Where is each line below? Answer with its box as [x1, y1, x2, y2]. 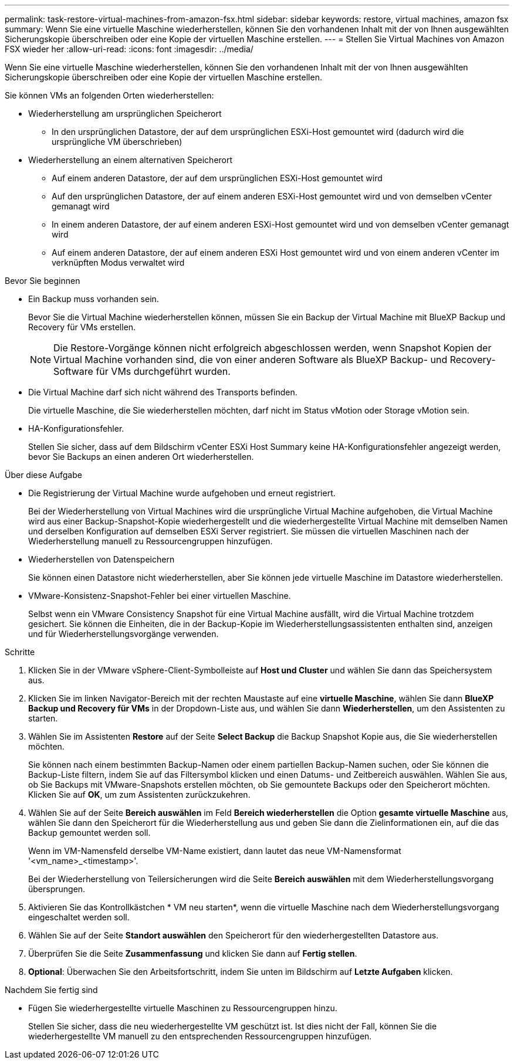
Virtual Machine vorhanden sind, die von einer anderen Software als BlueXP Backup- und [53, 354, 448, 365]
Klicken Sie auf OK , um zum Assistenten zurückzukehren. [28, 789, 251, 799]
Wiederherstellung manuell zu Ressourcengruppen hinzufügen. [28, 536, 273, 546]
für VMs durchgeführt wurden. [96, 365, 231, 377]
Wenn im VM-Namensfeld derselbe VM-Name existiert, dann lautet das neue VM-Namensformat [28, 846, 401, 856]
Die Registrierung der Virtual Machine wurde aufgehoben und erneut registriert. [28, 488, 336, 498]
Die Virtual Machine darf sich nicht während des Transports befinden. [28, 387, 297, 397]
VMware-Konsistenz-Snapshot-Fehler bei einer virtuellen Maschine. [28, 591, 291, 601]
